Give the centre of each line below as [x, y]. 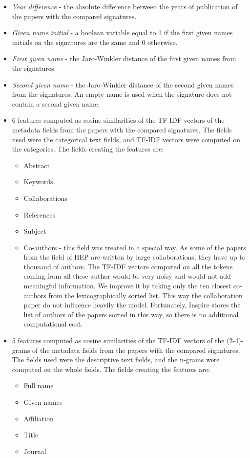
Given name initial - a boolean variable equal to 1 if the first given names [122, 33]
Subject [35, 231]
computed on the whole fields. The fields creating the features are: [111, 369]
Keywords [38, 182]
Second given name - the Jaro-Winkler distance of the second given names [123, 84]
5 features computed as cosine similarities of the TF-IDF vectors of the [118, 340]
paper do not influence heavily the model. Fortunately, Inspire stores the [132, 305]
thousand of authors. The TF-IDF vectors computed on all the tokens [128, 266]
